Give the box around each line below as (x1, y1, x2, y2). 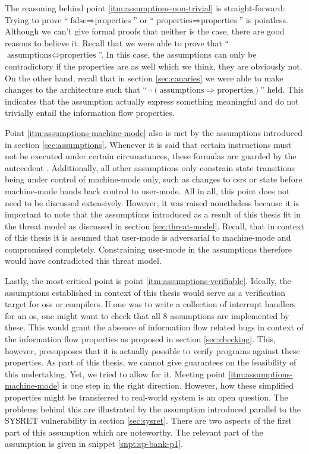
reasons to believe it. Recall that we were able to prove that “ (5, 36, 229, 49)
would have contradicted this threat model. (5, 254, 162, 267)
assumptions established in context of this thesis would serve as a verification (5, 286, 286, 298)
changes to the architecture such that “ (5, 83, 147, 96)
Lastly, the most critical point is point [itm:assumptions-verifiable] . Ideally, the (5, 275, 291, 287)
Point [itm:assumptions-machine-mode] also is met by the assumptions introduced (5, 126, 302, 138)
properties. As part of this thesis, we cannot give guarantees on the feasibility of (5, 356, 297, 368)
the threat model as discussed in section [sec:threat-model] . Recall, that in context (5, 219, 304, 232)
